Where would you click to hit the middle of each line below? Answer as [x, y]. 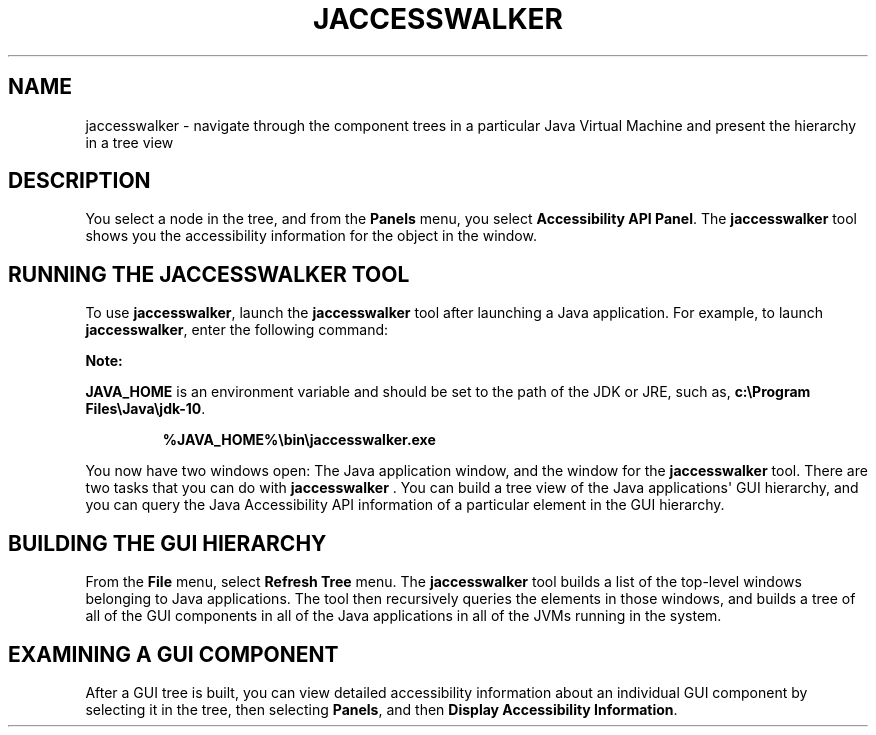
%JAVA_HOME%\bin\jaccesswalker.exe [299, 440]
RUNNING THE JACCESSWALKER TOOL [209, 274]
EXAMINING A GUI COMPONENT [173, 654]
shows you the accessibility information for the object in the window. [311, 236]
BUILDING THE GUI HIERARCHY [167, 543]
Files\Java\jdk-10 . [145, 409]
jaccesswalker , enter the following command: [237, 330]
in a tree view [129, 142]
